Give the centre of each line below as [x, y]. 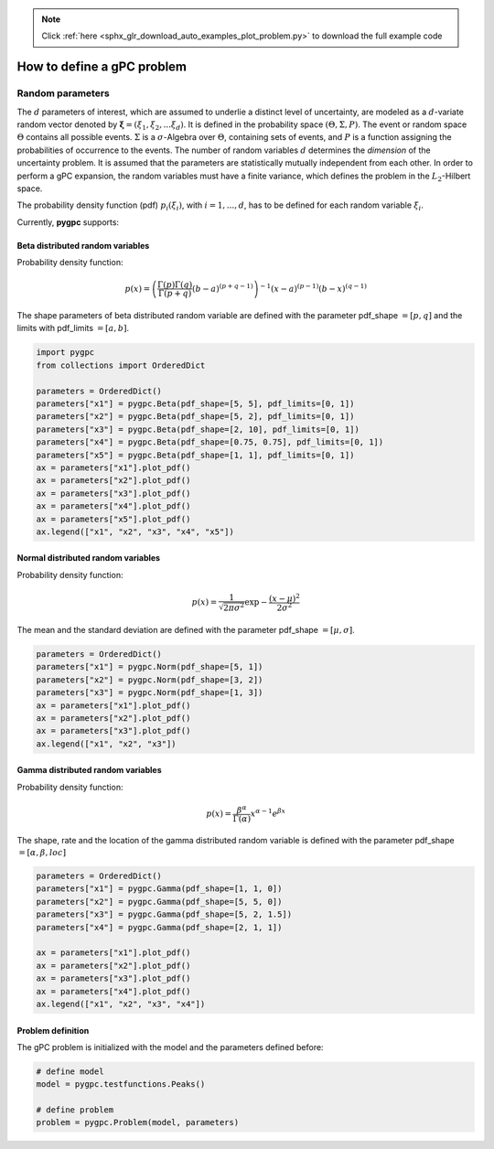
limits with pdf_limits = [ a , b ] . [73, 328]
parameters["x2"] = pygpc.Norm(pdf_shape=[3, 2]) [150, 680]
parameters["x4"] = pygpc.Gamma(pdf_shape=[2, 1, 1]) [159, 927]
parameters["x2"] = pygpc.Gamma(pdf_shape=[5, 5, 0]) [159, 902]
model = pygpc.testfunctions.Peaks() [121, 1085]
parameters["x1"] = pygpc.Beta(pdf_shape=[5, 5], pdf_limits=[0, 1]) [195, 403]
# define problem [75, 1110]
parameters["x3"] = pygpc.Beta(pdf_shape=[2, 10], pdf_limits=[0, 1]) [198, 429]
